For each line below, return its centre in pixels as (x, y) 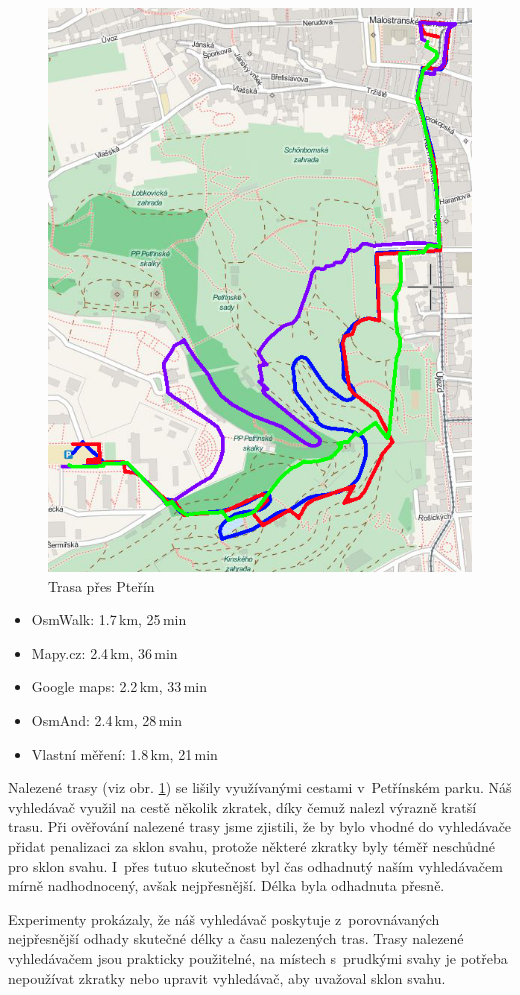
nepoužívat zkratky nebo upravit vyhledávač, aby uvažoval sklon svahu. (227, 977)
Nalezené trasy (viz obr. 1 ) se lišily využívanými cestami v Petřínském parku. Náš (260, 787)
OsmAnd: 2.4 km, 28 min (106, 720)
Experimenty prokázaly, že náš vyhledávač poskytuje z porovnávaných (224, 918)
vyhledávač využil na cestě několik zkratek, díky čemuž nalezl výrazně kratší (242, 806)
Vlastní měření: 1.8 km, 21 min (124, 753)
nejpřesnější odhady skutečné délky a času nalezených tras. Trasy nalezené (236, 938)
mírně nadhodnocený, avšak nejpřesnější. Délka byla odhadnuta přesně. (226, 885)
